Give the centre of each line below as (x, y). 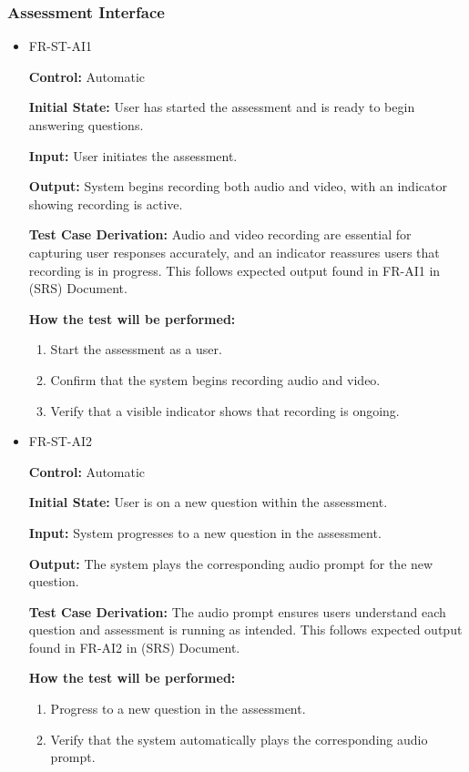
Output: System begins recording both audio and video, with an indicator (238, 186)
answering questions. (86, 125)
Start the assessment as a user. (136, 349)
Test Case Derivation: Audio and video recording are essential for (220, 234)
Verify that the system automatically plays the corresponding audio (239, 739)
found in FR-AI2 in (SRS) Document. (134, 647)
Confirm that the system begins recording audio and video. (215, 379)
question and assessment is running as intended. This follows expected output (245, 630)
